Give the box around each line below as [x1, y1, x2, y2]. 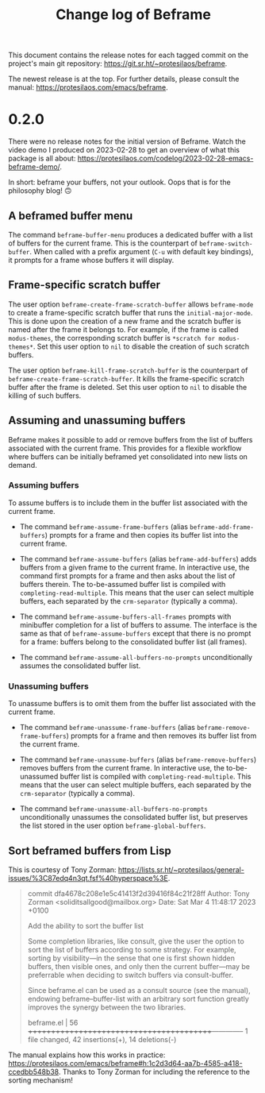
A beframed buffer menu [8, 209, 133, 222]
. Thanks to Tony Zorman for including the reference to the [58, 1067, 250, 1076]
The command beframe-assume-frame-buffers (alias [19, 522, 189, 531]
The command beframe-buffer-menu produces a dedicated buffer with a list [8, 230, 253, 239]
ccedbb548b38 [8, 1067, 60, 1076]
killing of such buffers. [8, 391, 82, 400]
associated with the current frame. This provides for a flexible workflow [8, 443, 242, 453]
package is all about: [8, 153, 76, 164]
